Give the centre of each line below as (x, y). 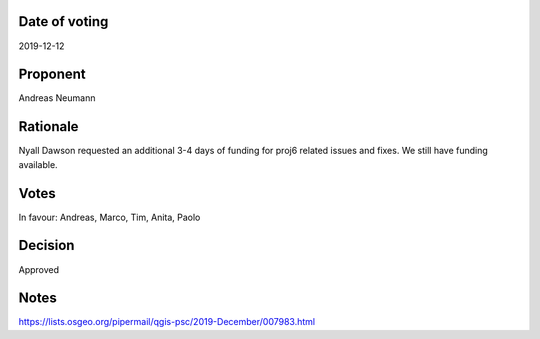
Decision (46, 245)
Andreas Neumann (57, 98)
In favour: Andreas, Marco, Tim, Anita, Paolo (109, 217)
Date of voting (63, 21)
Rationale (48, 126)
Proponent (52, 74)
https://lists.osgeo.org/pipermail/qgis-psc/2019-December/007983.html (166, 322)
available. (38, 164)
